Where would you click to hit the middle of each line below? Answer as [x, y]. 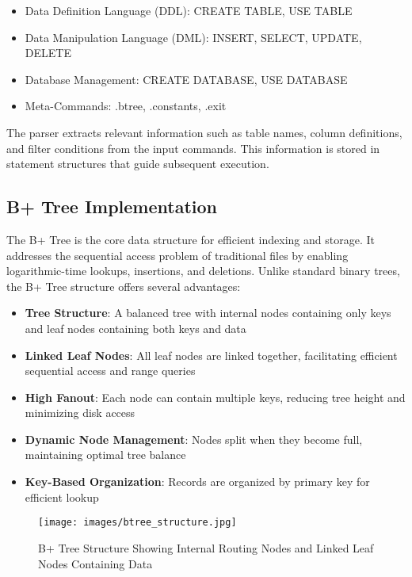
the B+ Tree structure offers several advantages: [124, 286]
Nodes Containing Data [95, 563]
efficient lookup [62, 497]
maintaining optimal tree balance [105, 455]
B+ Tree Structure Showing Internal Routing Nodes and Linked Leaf [206, 547]
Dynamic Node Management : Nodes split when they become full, [194, 439]
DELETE [48, 53]
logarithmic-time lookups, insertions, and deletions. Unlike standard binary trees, [203, 271]
